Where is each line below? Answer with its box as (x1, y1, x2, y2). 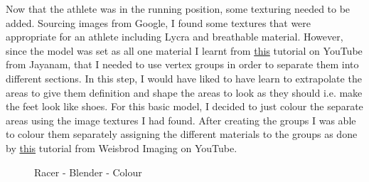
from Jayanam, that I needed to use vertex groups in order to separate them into (6, 57, 359, 72)
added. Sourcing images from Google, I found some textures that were (6, 15, 311, 30)
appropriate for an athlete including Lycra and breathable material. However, (6, 29, 343, 44)
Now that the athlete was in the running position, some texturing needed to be (6, 1, 351, 16)
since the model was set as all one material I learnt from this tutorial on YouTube (6, 43, 363, 58)
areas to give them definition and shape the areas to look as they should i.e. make (6, 85, 363, 100)
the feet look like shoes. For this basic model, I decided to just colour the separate (6, 99, 363, 114)
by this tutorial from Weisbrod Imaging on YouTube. (6, 140, 237, 155)
